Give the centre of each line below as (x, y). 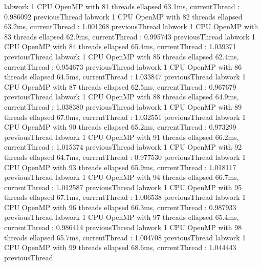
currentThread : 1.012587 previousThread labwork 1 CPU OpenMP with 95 (123, 187)
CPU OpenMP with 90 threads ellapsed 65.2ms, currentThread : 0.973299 (120, 127)
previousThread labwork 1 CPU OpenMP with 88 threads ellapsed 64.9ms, (122, 97)
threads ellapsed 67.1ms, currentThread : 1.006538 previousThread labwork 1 (125, 197)
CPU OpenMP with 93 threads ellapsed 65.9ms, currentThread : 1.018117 (120, 167)
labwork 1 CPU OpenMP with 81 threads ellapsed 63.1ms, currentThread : (122, 6)
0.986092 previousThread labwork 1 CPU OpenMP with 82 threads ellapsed (123, 16)
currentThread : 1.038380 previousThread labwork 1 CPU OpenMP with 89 (123, 106)
